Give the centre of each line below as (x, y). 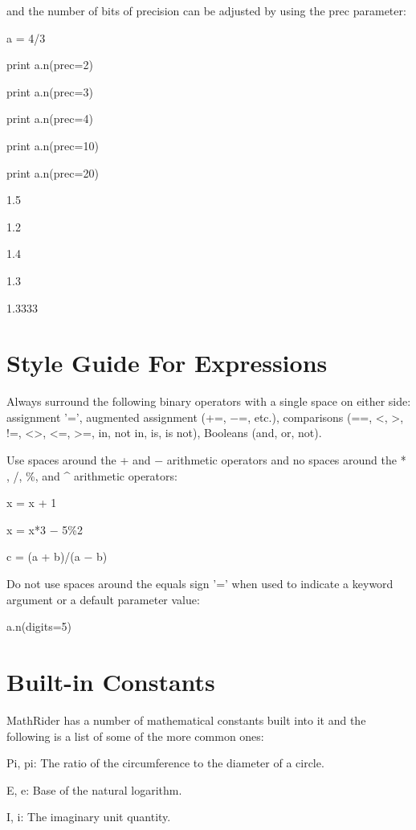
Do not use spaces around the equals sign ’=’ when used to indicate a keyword (200, 583)
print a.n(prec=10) (53, 145)
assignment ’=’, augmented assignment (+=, (116, 417)
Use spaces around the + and (79, 460)
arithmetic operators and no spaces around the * (286, 460)
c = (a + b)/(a (43, 556)
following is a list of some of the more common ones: (135, 736)
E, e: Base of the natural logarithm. (94, 789)
